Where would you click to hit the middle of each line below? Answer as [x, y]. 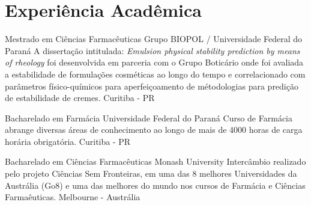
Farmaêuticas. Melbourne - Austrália [73, 197]
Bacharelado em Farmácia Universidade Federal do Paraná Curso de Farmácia [149, 118]
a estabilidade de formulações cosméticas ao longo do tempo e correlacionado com [155, 74]
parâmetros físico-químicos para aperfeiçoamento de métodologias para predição [152, 86]
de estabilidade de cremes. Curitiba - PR [80, 98]
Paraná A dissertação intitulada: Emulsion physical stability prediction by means [152, 50]
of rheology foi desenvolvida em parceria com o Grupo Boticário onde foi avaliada [154, 62]
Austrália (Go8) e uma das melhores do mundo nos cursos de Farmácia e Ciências [155, 185]
